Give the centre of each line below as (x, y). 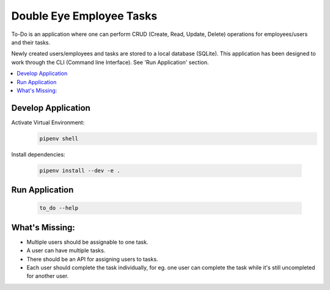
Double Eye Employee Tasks (84, 16)
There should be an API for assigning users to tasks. (92, 259)
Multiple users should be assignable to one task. (87, 242)
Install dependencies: (38, 154)
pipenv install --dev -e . (80, 170)
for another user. (48, 276)
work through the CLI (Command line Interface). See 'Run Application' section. (110, 62)
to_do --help (59, 208)
